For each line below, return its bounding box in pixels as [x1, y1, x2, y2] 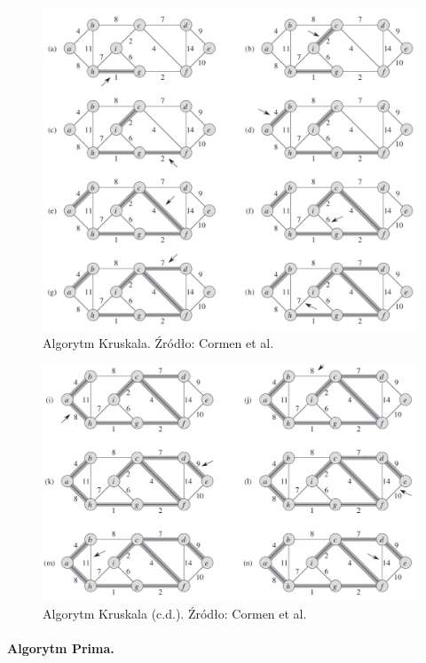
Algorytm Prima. [7, 639, 114, 658]
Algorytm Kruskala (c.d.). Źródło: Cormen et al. [43, 604, 307, 623]
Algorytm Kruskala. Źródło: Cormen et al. [43, 333, 274, 351]
